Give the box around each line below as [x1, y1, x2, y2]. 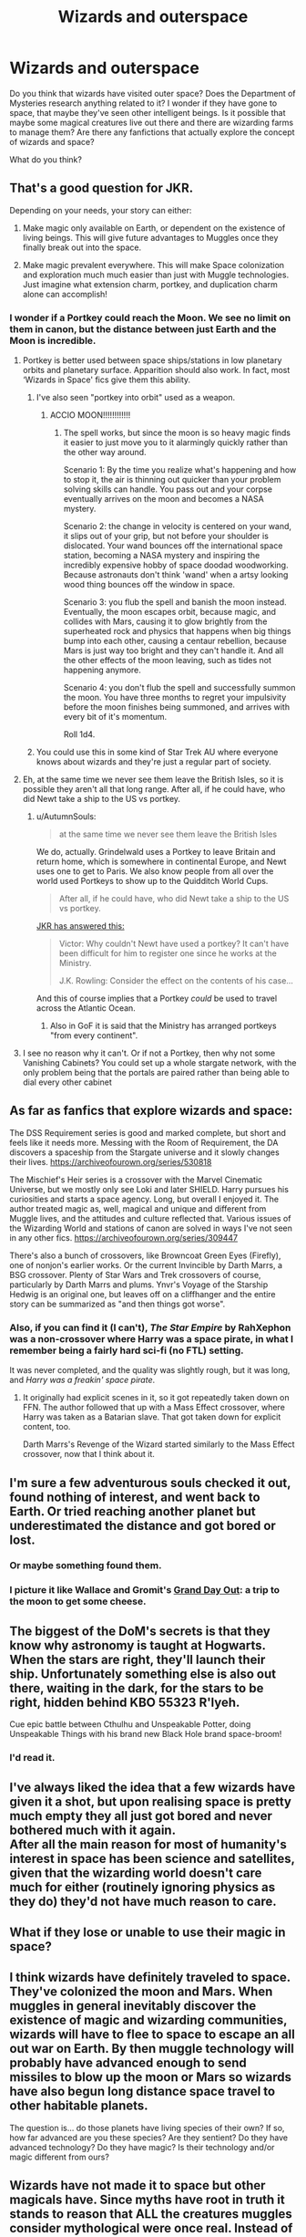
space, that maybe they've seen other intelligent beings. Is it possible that [9, 107, 286, 118]
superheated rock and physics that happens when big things [63, 626, 291, 637]
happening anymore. [63, 664, 141, 676]
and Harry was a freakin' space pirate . [9, 1375, 156, 1386]
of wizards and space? [9, 136, 95, 147]
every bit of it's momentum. [63, 712, 168, 723]
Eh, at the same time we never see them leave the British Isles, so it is [22, 774, 284, 786]
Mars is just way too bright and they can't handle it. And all [63, 645, 284, 656]
